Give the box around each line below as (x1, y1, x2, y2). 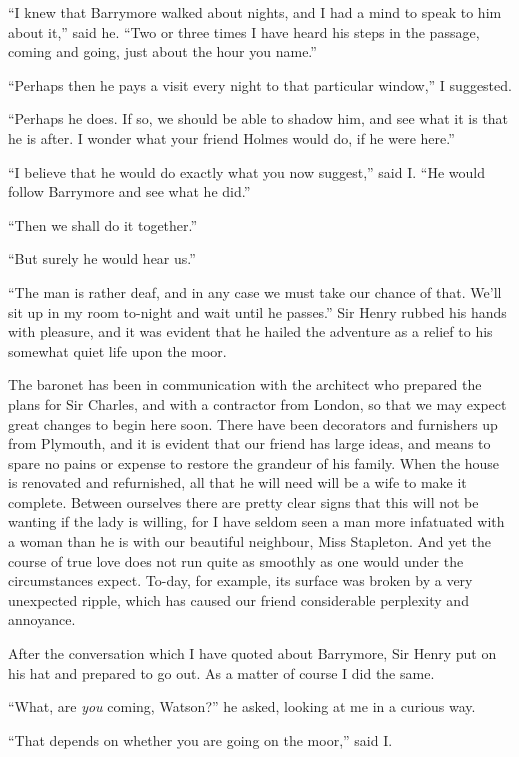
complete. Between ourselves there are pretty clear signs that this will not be (8, 491, 479, 512)
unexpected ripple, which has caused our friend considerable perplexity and (8, 589, 469, 610)
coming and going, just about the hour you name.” (8, 41, 317, 62)
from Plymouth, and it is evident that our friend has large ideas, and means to (8, 433, 491, 454)
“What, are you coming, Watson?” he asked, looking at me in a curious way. (8, 696, 476, 717)
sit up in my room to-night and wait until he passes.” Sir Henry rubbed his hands (8, 301, 507, 322)
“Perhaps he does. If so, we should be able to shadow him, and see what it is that (8, 108, 509, 129)
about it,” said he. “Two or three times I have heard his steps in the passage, (8, 21, 480, 42)
